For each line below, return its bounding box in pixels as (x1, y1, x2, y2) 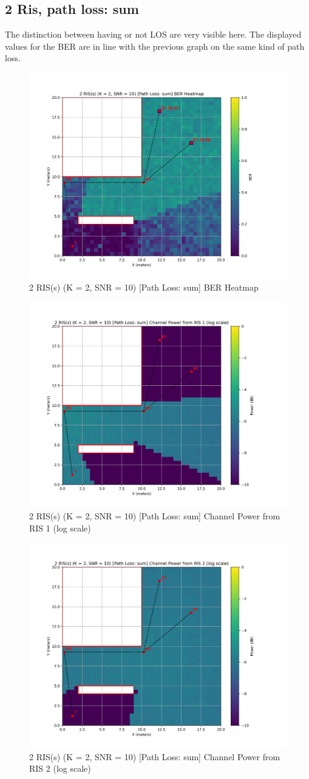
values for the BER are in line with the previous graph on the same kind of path (5, 39, 305, 52)
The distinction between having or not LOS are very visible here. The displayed (5, 28, 302, 41)
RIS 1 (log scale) (29, 521, 91, 534)
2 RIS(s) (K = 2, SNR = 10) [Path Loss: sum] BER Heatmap (29, 280, 259, 293)
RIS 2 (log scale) (29, 762, 91, 775)
